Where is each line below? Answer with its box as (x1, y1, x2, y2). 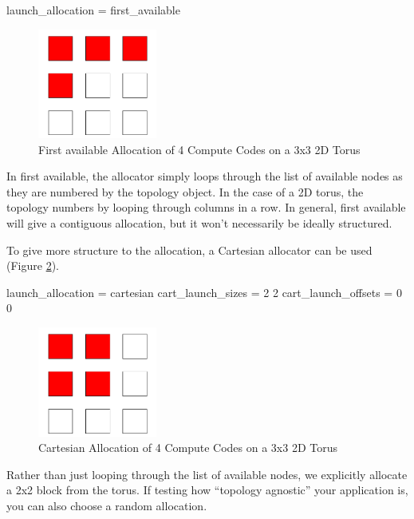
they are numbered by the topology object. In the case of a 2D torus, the (6, 183, 364, 200)
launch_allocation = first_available (6, 2, 180, 18)
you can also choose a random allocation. (6, 497, 207, 513)
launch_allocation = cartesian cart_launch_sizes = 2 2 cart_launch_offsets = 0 (6, 283, 402, 300)
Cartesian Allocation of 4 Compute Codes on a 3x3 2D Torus (38, 439, 337, 456)
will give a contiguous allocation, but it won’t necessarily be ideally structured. (6, 215, 392, 232)
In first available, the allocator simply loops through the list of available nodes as (6, 168, 403, 184)
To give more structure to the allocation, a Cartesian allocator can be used (6, 241, 373, 258)
